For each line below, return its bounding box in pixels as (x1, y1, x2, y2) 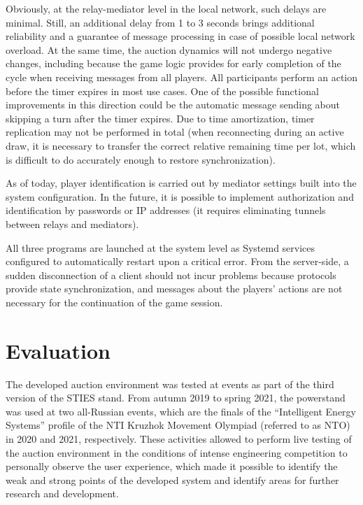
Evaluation (6, 336, 111, 364)
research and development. (6, 486, 119, 501)
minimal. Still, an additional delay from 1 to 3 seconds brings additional (6, 15, 315, 29)
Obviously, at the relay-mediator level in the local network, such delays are (6, 1, 327, 15)
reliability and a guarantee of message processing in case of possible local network (6, 29, 355, 43)
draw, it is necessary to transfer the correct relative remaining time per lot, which (6, 138, 356, 152)
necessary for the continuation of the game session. (6, 294, 223, 309)
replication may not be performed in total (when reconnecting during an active (6, 125, 344, 139)
